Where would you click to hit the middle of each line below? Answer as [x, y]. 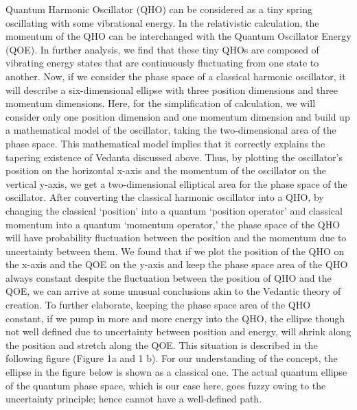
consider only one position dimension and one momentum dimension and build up [178, 116]
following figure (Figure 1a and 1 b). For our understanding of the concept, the [172, 358]
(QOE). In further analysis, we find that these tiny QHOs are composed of [162, 49]
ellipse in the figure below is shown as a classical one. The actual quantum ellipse [176, 372]
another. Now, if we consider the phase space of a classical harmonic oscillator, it [176, 76]
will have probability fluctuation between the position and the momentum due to [176, 238]
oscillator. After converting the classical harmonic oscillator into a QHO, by [165, 197]
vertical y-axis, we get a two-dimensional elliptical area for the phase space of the [176, 183]
